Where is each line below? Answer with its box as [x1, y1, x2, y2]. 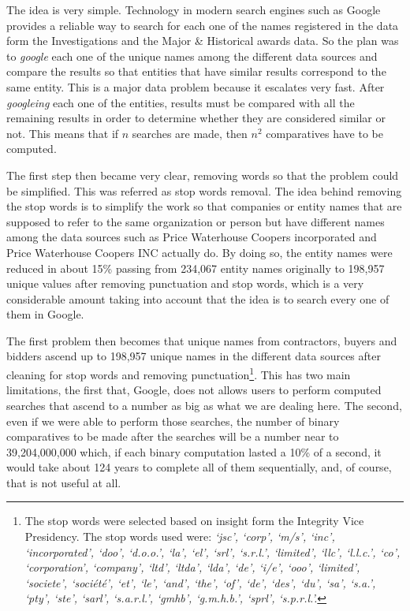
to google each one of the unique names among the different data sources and [6, 47, 378, 64]
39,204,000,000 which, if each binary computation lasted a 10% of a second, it [6, 443, 382, 460]
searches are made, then [132, 125, 248, 141]
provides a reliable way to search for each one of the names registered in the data [6, 17, 399, 33]
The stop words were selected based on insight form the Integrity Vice [24, 512, 364, 529]
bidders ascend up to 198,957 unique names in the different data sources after [6, 348, 381, 364]
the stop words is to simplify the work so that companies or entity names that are [6, 198, 402, 214]
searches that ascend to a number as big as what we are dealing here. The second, [6, 397, 402, 413]
